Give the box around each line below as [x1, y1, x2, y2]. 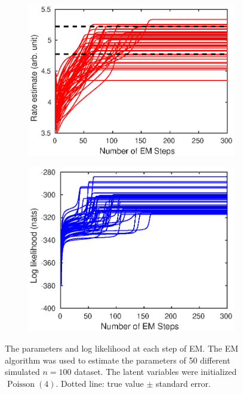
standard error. [155, 377, 211, 389]
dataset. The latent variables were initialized [74, 365, 237, 378]
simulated [5, 365, 40, 378]
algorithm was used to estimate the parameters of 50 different [5, 353, 230, 366]
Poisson [7, 380, 35, 389]
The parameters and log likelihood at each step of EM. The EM [5, 342, 239, 355]
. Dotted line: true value [56, 377, 144, 389]
